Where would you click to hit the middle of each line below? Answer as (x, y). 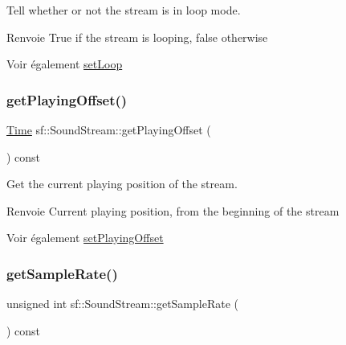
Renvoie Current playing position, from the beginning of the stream (173, 210)
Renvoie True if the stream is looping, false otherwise (137, 37)
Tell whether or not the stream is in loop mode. (124, 10)
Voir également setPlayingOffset (85, 238)
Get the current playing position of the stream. (122, 184)
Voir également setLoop (65, 64)
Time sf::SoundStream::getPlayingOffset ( (109, 129)
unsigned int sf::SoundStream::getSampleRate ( (122, 304)
